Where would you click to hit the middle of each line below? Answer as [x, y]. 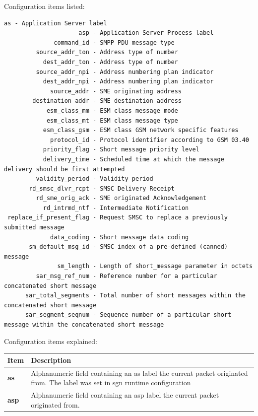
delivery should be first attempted [64, 169]
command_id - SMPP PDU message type [114, 42]
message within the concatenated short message [84, 325]
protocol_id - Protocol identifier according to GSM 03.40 [150, 140]
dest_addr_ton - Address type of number [110, 62]
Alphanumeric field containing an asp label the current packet [125, 394]
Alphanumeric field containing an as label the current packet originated [139, 373]
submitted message [34, 228]
